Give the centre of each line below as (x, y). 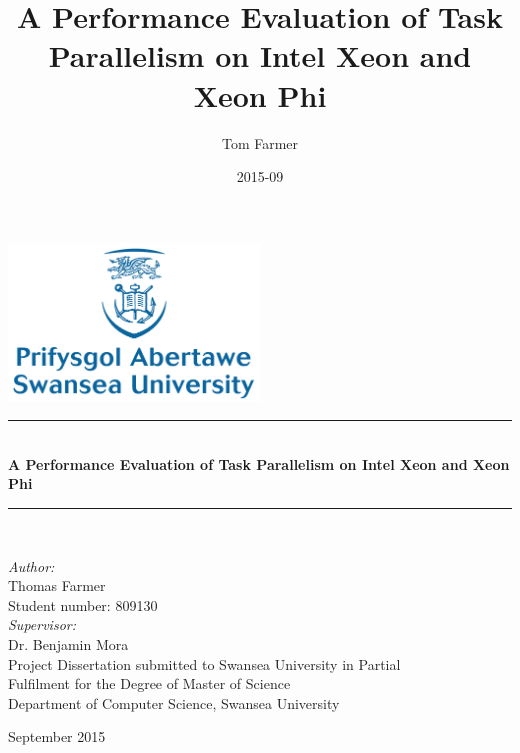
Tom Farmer (260, 142)
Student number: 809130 (83, 604)
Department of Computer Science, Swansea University (174, 702)
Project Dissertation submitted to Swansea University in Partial (204, 663)
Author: (31, 565)
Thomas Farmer (57, 585)
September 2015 (57, 736)
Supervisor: (42, 624)
